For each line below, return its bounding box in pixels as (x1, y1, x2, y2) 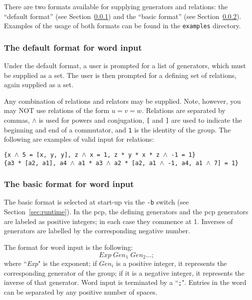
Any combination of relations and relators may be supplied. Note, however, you (4, 95, 241, 106)
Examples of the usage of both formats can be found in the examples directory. (4, 20, 241, 31)
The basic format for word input (4, 178, 134, 190)
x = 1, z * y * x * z (90, 151, 160, 158)
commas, (4, 115, 30, 125)
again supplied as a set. (4, 79, 74, 90)
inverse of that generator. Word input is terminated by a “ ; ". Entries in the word (4, 277, 247, 287)
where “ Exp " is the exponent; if (4, 258, 97, 268)
